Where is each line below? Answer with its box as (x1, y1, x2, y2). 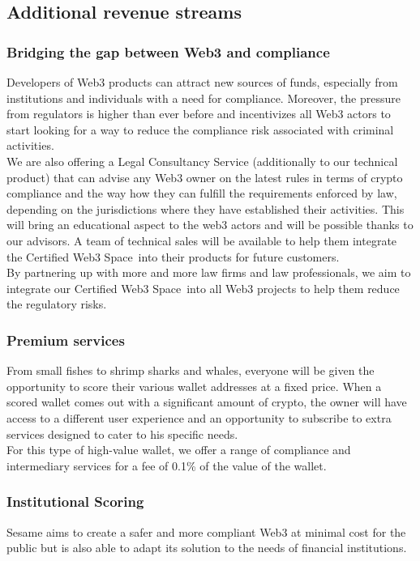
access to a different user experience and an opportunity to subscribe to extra (6, 409, 392, 426)
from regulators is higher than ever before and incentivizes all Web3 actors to (6, 105, 391, 122)
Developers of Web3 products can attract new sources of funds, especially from (6, 74, 398, 90)
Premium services (6, 329, 125, 350)
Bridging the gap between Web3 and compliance (6, 41, 330, 62)
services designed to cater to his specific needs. (6, 425, 238, 442)
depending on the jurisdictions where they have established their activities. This (6, 200, 405, 217)
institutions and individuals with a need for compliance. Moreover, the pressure (6, 89, 401, 106)
